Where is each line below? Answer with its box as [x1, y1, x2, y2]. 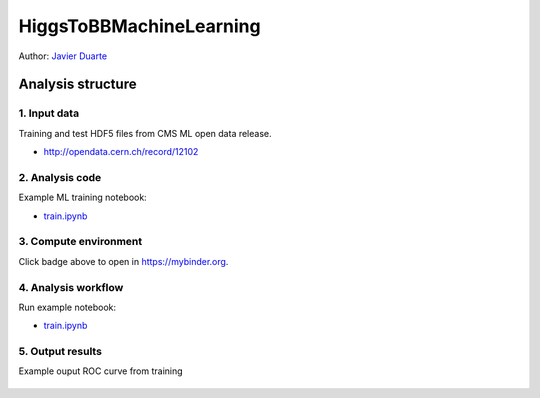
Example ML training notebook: [18, 191, 147, 204]
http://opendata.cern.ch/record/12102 [43, 146, 199, 158]
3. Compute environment [18, 235, 143, 249]
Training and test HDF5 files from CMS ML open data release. [18, 127, 272, 139]
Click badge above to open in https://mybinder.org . [18, 255, 229, 267]
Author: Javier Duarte [18, 50, 108, 62]
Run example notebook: [18, 301, 117, 313]
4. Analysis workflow [18, 280, 124, 294]
